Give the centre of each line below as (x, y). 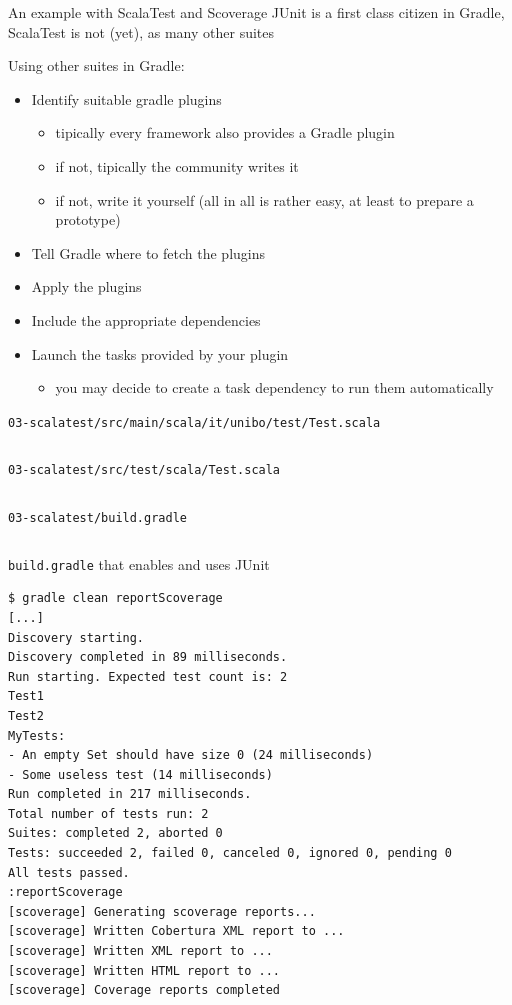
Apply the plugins (86, 286)
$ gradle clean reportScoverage (115, 598)
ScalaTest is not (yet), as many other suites (141, 31)
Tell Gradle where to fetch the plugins (148, 252)
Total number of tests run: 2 (108, 813)
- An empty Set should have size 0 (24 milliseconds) (191, 755)
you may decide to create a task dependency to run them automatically (274, 387)
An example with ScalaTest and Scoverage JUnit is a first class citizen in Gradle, (256, 12)
